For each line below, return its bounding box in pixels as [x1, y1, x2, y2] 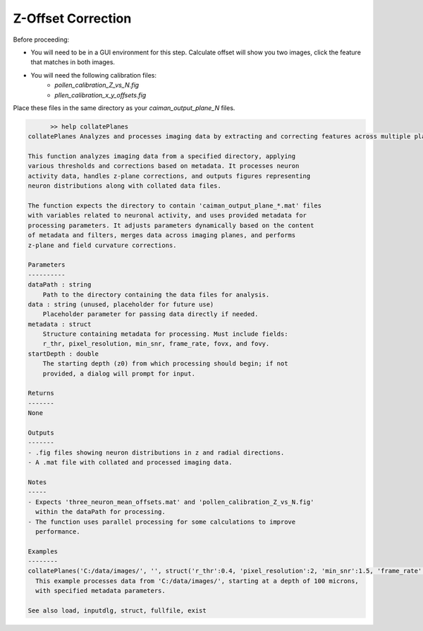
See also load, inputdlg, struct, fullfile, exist [27, 607, 207, 615]
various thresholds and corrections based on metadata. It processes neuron [27, 162, 300, 170]
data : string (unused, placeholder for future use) [27, 300, 214, 308]
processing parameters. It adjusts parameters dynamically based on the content [27, 221, 314, 229]
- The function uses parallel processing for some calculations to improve [27, 517, 296, 526]
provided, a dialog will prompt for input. [42, 369, 195, 378]
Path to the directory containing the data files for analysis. [42, 290, 270, 299]
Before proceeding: [13, 35, 70, 44]
